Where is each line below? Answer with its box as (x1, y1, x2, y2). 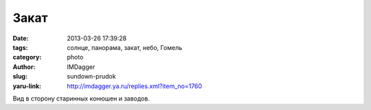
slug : (12, 72, 27, 81)
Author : (12, 62, 36, 71)
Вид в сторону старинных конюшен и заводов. (12, 94, 150, 102)
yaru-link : (12, 82, 41, 90)
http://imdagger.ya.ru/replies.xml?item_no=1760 (67, 82, 203, 90)
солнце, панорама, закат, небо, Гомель (67, 43, 183, 51)
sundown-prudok (67, 72, 116, 81)
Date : (12, 34, 29, 42)
